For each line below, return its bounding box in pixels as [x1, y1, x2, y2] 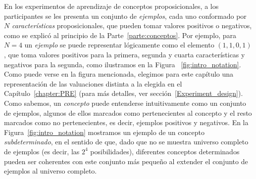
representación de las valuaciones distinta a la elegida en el [4, 78, 182, 89]
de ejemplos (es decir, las [4, 146, 80, 156]
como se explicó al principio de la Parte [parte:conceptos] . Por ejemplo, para [4, 30, 236, 40]
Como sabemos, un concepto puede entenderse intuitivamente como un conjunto [4, 97, 246, 108]
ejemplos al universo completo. [4, 166, 97, 176]
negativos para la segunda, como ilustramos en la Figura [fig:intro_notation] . [4, 59, 241, 69]
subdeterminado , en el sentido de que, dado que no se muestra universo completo [4, 136, 249, 147]
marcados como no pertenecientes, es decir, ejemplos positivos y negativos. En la [4, 117, 249, 128]
